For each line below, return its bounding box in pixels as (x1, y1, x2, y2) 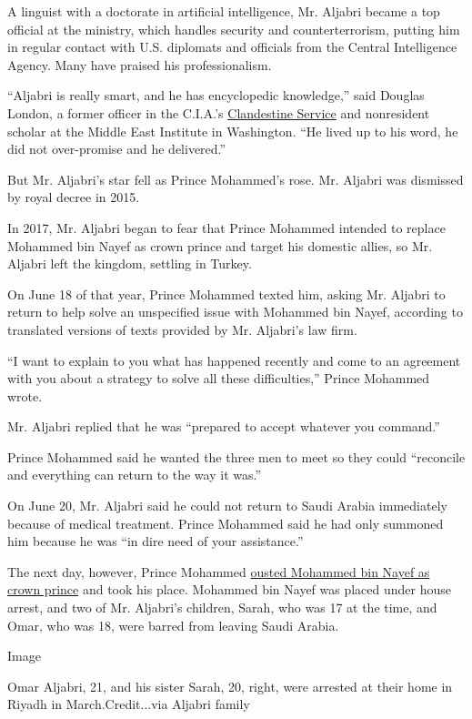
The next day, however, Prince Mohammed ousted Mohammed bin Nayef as (7, 562, 430, 581)
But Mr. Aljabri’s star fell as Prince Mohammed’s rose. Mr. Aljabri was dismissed (7, 169, 464, 188)
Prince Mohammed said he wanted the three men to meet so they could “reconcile (7, 447, 466, 466)
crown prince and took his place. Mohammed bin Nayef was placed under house (7, 580, 452, 599)
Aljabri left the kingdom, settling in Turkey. (7, 254, 252, 273)
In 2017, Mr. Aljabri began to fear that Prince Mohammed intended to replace (7, 218, 446, 237)
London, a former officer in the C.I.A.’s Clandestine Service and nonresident (7, 103, 430, 122)
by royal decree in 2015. (7, 187, 140, 207)
